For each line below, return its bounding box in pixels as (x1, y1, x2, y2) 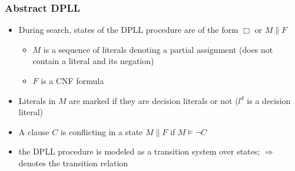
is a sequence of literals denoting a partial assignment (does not (43, 43, 273, 55)
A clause (18, 125, 49, 138)
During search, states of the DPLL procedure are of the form (18, 24, 238, 36)
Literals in (18, 94, 56, 106)
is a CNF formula (41, 75, 104, 86)
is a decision (247, 94, 291, 106)
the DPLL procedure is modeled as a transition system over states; (18, 145, 260, 157)
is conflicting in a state (60, 125, 143, 138)
